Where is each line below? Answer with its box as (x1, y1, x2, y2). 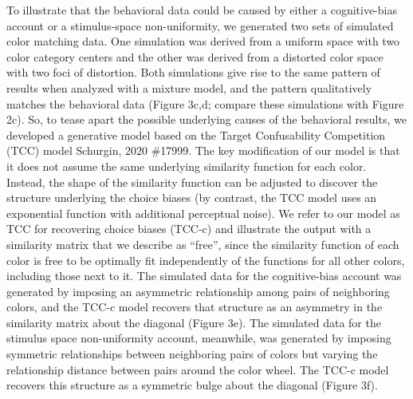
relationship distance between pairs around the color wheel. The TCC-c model (6, 361, 389, 377)
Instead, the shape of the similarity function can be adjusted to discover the (6, 173, 378, 190)
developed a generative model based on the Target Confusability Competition (6, 126, 386, 143)
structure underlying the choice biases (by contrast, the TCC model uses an (6, 189, 377, 206)
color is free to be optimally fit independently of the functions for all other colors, (6, 251, 405, 268)
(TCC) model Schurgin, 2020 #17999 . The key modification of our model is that (6, 142, 400, 159)
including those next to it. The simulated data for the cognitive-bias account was (6, 267, 402, 284)
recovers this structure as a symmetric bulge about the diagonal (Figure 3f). (6, 377, 378, 393)
